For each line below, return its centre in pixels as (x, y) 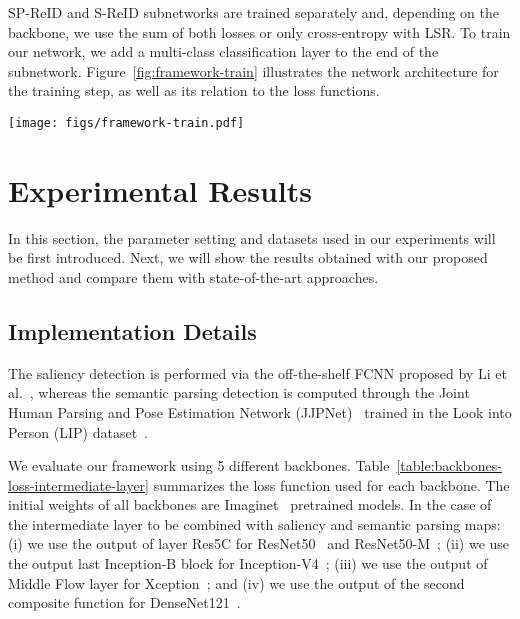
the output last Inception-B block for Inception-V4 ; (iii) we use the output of (248, 563)
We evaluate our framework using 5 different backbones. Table (199, 465)
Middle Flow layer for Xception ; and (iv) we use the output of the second (236, 582)
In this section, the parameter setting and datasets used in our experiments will (252, 237)
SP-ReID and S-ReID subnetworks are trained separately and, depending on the (253, 12)
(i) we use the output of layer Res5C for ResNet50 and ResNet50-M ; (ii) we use (259, 543)
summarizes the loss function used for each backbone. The (331, 484)
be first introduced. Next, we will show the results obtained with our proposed (248, 257)
